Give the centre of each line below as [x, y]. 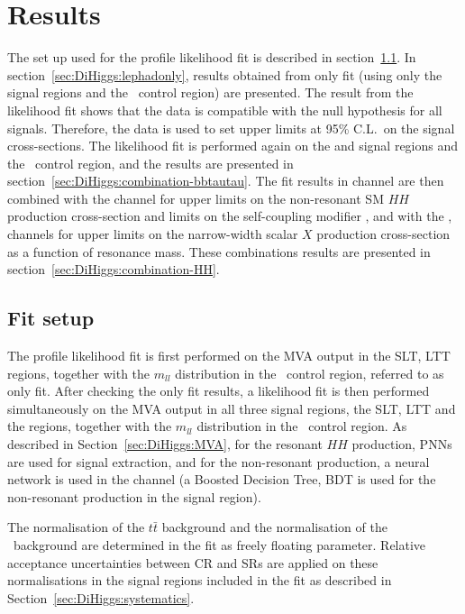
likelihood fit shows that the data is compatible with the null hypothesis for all [225, 110]
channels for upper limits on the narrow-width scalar [153, 234]
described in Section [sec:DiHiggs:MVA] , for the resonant [165, 444]
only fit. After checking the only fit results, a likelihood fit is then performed [219, 391]
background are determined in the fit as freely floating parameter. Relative [219, 544]
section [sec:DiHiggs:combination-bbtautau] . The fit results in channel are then [226, 181]
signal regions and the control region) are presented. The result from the [210, 92]
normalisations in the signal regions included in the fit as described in [200, 580]
